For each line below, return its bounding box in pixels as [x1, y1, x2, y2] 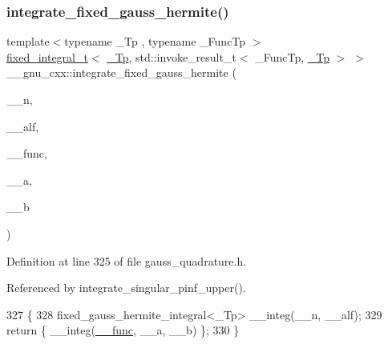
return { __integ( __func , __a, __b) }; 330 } [6, 322, 240, 338]
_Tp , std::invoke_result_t [107, 48, 236, 65]
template [6, 33, 50, 50]
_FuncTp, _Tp [255, 48, 329, 65]
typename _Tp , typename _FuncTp [64, 33, 246, 50]
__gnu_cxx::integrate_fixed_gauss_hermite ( [6, 64, 236, 81]
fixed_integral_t [6, 48, 88, 65]
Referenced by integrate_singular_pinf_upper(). [6, 279, 246, 296]
